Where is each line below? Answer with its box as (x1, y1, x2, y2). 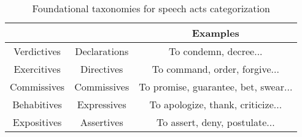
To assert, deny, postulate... (156, 115, 275, 129)
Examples (192, 26, 239, 40)
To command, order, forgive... (152, 62, 279, 76)
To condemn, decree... (169, 44, 263, 58)
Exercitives (14, 62, 61, 76)
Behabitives (12, 97, 62, 111)
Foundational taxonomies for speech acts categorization (32, 1, 270, 15)
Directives (80, 62, 123, 76)
